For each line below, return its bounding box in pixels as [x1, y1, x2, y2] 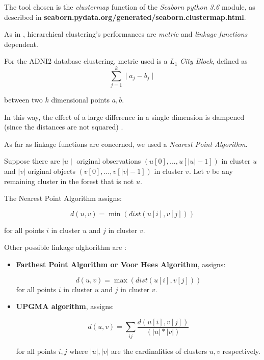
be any [212, 166, 233, 176]
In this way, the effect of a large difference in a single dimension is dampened [4, 111, 245, 122]
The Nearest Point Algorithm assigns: [4, 193, 122, 203]
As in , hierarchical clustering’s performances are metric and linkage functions [4, 29, 248, 39]
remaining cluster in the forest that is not [4, 175, 134, 186]
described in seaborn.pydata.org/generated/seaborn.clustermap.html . [4, 11, 246, 22]
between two [4, 94, 43, 105]
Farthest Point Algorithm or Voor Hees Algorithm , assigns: [16, 259, 226, 270]
